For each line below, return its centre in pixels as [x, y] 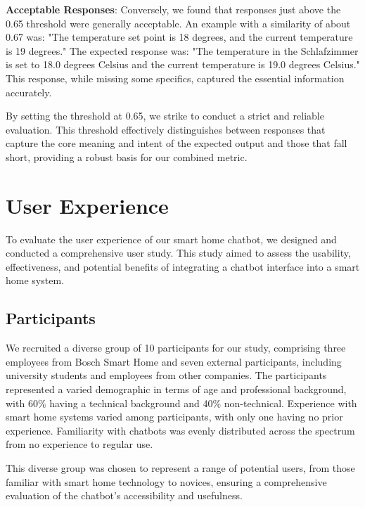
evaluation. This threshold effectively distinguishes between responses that [166, 129]
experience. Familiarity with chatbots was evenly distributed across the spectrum [180, 430]
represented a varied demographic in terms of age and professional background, [176, 389]
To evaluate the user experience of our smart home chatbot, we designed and [171, 239]
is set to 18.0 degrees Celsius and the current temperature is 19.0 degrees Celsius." [183, 64]
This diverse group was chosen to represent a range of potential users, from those [180, 467]
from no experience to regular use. [79, 444]
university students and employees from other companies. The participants [166, 375]
